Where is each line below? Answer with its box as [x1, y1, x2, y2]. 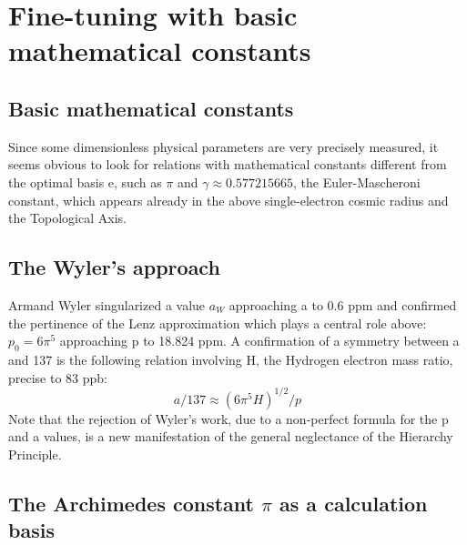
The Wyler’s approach [8, 253, 220, 281]
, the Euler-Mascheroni [292, 172, 421, 191]
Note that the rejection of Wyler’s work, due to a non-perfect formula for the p [8, 409, 449, 428]
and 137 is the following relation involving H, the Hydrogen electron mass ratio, [8, 349, 453, 368]
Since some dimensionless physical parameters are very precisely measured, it [8, 136, 439, 156]
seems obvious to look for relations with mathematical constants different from [8, 155, 447, 174]
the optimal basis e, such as [8, 172, 162, 191]
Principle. [8, 444, 62, 463]
